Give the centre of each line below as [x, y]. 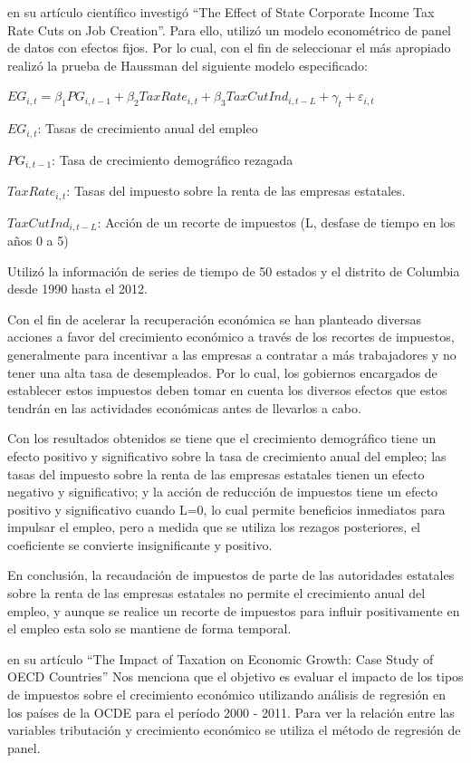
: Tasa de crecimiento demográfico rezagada [173, 159]
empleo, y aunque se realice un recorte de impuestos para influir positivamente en [234, 610]
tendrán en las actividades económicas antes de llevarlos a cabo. [184, 407]
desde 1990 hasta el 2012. [77, 289]
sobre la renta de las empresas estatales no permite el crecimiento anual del [216, 593]
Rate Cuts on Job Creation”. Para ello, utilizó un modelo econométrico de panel [229, 29]
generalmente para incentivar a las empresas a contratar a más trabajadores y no [232, 354]
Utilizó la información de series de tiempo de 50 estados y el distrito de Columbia [234, 270]
